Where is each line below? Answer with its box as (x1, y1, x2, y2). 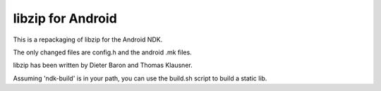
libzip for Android (13, 11, 118, 26)
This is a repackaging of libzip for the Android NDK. (13, 35, 163, 44)
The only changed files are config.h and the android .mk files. (13, 48, 192, 56)
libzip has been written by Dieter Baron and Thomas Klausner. (13, 61, 193, 70)
